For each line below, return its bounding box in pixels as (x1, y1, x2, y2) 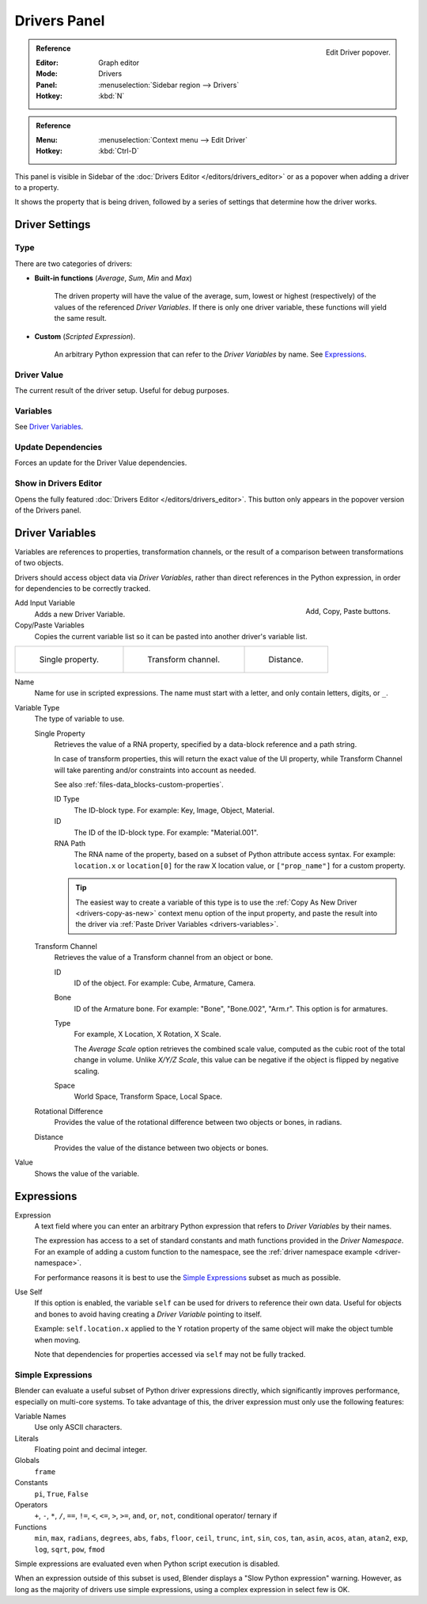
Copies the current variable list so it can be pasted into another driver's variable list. (34, 631, 308, 641)
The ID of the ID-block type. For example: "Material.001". (74, 828, 259, 837)
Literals (14, 1434, 39, 1443)
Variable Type (14, 703, 60, 712)
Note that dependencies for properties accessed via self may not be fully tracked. (34, 1349, 306, 1358)
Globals (14, 1456, 40, 1465)
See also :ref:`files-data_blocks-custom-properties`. (54, 780, 225, 790)
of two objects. (14, 558, 64, 568)
